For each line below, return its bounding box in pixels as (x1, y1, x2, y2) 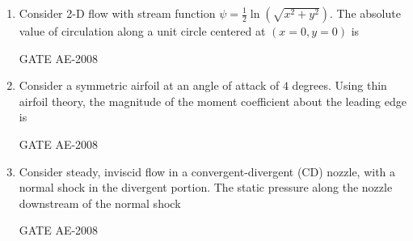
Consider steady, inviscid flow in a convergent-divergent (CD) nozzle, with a (19, 163, 396, 180)
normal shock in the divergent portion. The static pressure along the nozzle (19, 179, 393, 196)
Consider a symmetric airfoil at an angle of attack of (19, 77, 280, 94)
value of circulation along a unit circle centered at (19, 23, 266, 39)
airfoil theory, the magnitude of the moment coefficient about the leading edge (19, 92, 407, 109)
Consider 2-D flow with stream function (19, 5, 216, 21)
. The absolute (329, 5, 401, 21)
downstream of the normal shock (19, 194, 181, 211)
